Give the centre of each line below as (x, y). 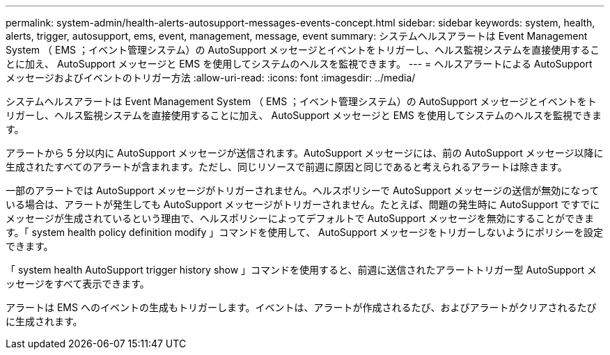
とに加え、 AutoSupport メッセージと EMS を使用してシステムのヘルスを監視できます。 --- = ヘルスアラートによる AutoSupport (299, 64)
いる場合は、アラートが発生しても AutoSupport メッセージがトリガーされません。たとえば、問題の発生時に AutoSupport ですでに (303, 204)
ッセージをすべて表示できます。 (78, 284)
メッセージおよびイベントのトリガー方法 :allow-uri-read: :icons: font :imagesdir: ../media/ (211, 78)
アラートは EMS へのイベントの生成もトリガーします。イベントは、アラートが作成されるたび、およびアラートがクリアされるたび (301, 307)
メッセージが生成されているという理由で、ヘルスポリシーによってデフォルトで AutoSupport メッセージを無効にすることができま (300, 218)
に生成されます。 (44, 321)
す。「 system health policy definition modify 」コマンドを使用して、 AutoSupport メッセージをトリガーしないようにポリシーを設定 (305, 232)
